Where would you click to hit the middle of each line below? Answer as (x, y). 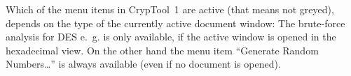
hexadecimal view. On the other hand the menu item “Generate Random (162, 50)
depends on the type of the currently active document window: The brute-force (175, 23)
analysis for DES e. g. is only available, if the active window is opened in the (171, 37)
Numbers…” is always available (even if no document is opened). (143, 64)
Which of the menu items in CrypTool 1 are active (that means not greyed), (170, 9)
